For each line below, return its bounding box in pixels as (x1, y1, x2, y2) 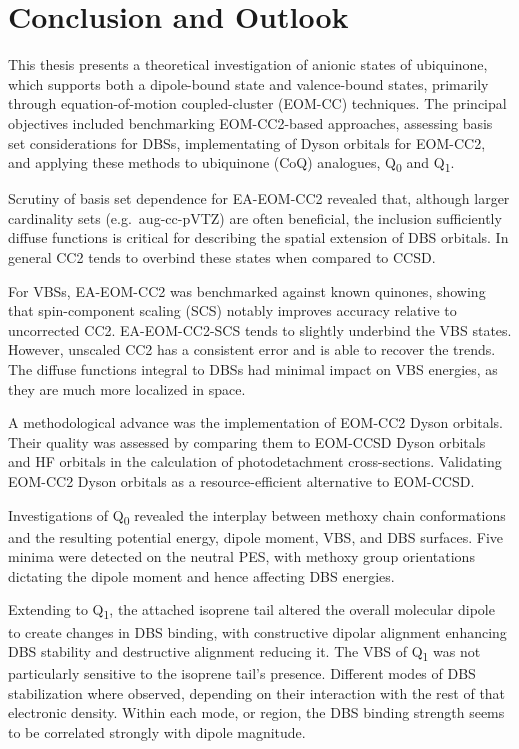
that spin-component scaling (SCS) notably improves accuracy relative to (8, 300, 457, 321)
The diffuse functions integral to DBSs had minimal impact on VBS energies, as (8, 358, 498, 379)
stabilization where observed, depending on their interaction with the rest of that (8, 682, 506, 703)
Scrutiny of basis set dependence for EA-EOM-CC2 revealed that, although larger (8, 188, 510, 209)
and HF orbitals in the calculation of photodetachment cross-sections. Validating (8, 451, 502, 472)
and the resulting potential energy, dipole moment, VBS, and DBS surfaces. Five (8, 526, 504, 547)
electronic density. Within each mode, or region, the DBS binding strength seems (8, 702, 505, 723)
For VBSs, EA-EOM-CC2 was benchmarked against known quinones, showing (8, 280, 486, 301)
